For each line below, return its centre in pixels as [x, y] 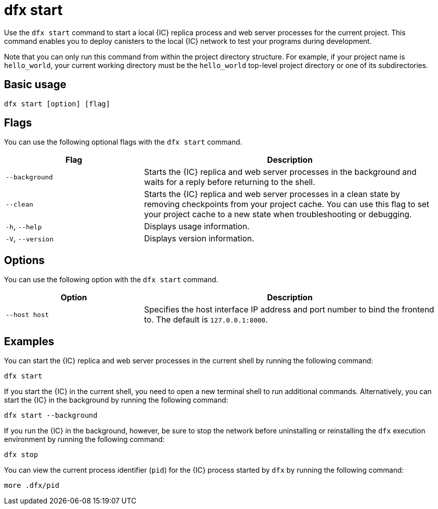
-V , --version [30, 239]
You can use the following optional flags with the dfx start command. [123, 142]
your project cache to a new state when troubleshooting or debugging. [278, 214]
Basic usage [35, 85]
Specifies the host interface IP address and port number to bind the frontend [289, 310]
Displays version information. [199, 239]
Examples [29, 341]
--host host [27, 314]
